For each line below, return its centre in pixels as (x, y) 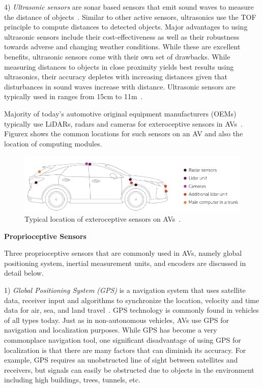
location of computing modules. (53, 143)
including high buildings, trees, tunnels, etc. (72, 380)
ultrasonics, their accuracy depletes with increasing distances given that (116, 77)
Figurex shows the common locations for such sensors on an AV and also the (124, 133)
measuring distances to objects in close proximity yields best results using (119, 66)
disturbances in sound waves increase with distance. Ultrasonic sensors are (120, 86)
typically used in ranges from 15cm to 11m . (74, 96)
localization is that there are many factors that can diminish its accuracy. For (125, 350)
